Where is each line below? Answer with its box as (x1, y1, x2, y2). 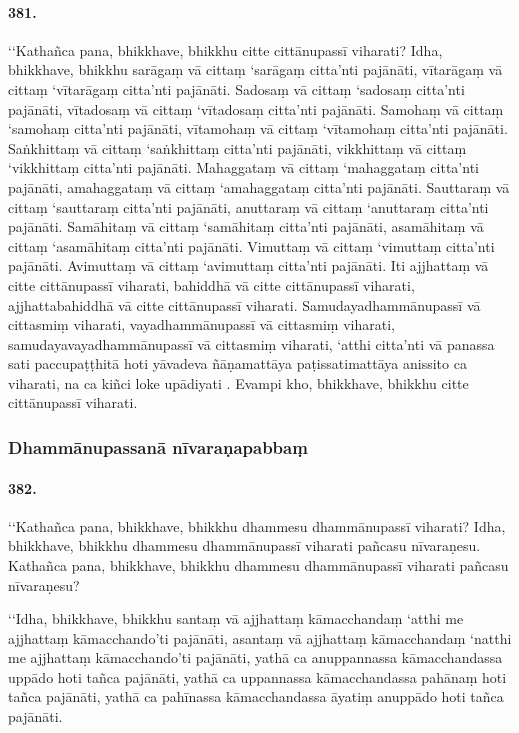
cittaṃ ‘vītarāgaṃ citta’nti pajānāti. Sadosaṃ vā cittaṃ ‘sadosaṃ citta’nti (8, 78, 465, 99)
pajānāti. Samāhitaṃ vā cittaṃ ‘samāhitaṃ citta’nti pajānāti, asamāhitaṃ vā (8, 216, 484, 237)
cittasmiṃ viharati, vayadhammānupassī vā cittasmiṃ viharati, (8, 314, 395, 335)
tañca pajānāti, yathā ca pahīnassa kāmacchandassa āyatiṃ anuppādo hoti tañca (8, 686, 504, 707)
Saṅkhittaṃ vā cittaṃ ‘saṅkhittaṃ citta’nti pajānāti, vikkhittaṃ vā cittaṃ (8, 137, 467, 158)
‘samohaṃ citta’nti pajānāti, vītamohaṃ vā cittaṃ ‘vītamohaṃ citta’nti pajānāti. (8, 118, 508, 139)
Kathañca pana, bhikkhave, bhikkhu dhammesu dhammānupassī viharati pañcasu (8, 554, 509, 575)
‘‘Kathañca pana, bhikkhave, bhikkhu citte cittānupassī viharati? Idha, (8, 39, 443, 60)
